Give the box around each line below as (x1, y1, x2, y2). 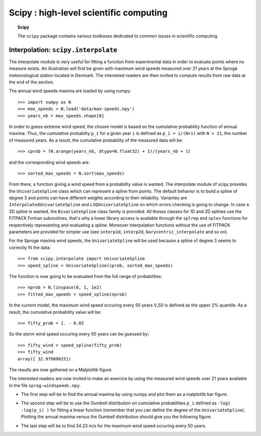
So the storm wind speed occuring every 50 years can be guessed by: (9, 331, 149, 337)
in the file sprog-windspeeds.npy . (9, 382, 81, 388)
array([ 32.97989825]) (17, 356, 72, 361)
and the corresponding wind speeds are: (9, 159, 90, 165)
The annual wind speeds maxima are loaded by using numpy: (9, 88, 131, 94)
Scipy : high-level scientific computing (9, 7, 168, 18)
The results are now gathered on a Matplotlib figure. (9, 367, 113, 372)
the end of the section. (9, 79, 54, 85)
